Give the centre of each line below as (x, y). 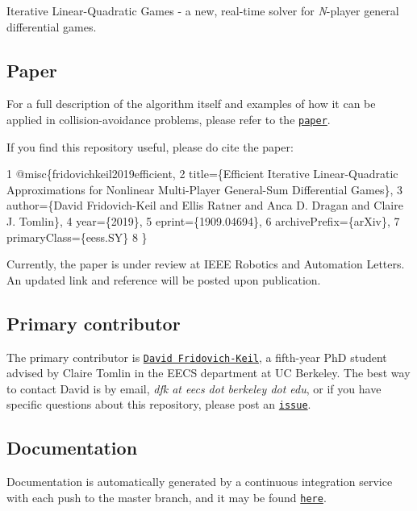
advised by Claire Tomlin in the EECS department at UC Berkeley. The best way (208, 373)
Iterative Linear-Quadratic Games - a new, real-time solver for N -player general (203, 10)
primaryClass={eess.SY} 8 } (77, 237)
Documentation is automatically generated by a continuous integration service (200, 482)
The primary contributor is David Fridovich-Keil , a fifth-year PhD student (197, 357)
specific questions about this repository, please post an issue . (159, 404)
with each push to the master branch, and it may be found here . (167, 497)
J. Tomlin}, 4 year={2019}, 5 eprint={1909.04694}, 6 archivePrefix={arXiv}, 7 (203, 221)
